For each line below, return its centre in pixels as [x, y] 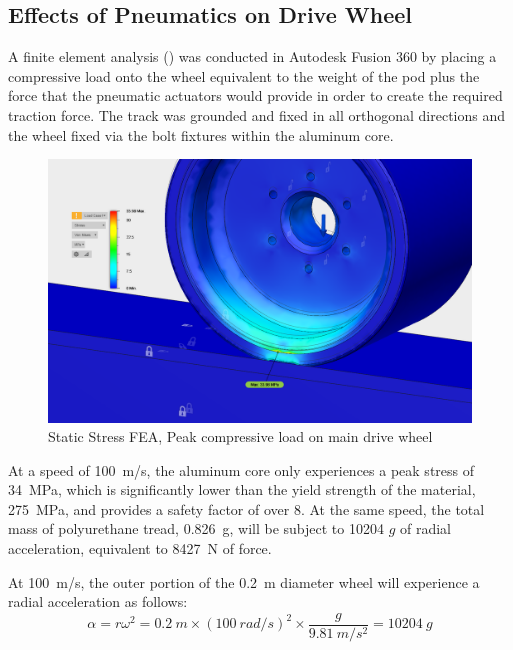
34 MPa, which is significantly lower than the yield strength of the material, [242, 489]
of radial [426, 528]
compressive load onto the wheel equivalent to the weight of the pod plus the [244, 75]
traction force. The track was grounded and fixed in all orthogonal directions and [257, 114]
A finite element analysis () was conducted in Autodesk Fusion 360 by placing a [252, 56]
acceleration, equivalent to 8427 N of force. [140, 548]
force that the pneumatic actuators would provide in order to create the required [255, 95]
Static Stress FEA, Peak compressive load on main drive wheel [240, 436]
